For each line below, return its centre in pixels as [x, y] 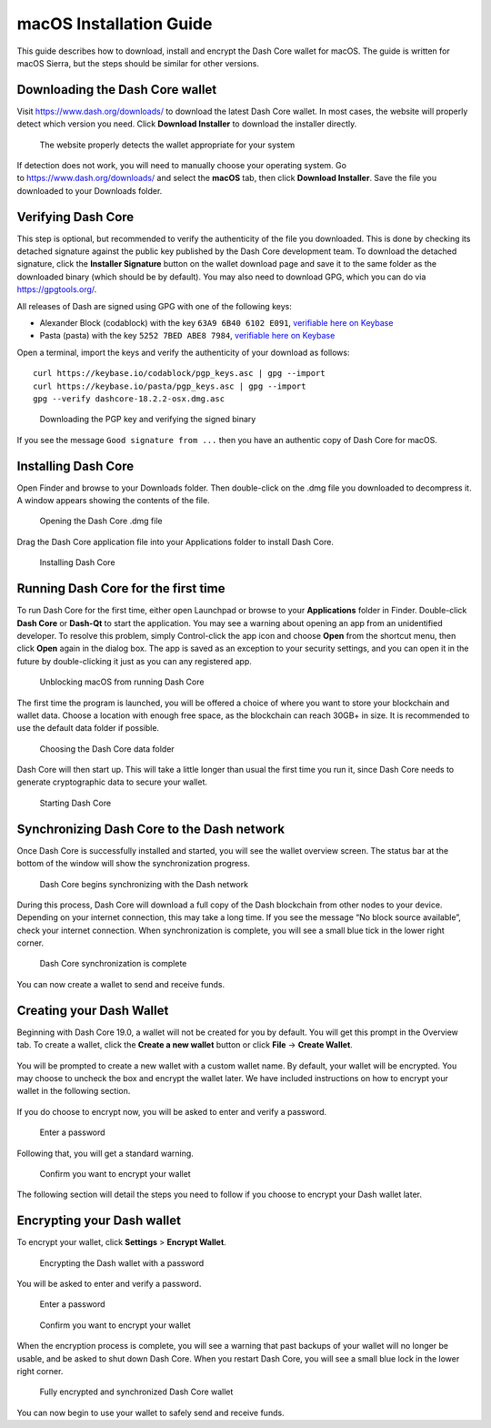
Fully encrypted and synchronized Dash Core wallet [136, 1392]
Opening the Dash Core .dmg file [101, 521]
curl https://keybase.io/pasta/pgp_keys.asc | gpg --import [170, 386]
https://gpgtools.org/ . [57, 289]
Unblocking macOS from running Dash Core [122, 682]
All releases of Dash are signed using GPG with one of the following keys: [155, 306]
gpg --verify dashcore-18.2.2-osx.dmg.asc [129, 399]
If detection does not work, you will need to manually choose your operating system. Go [182, 166]
